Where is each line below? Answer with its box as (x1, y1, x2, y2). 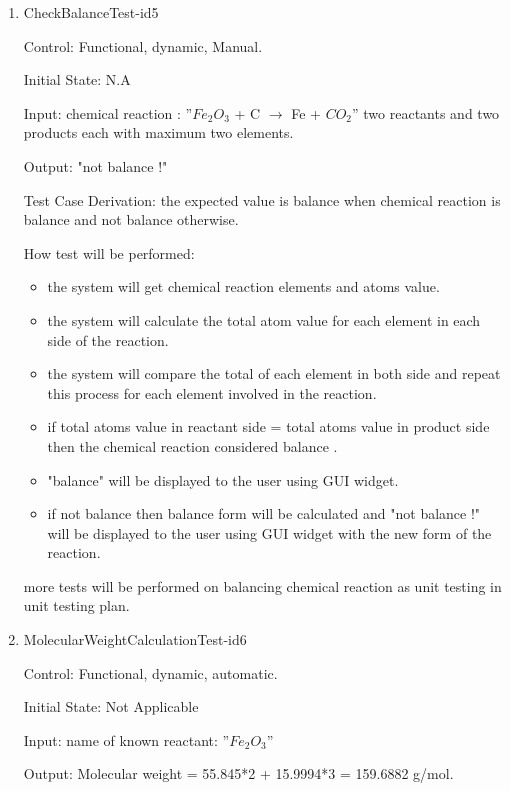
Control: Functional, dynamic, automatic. (23, 662, 278, 683)
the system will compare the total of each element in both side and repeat (47, 363, 501, 384)
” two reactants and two (352, 102, 500, 123)
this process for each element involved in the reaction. (47, 382, 377, 403)
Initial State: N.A (23, 69, 131, 90)
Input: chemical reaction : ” (23, 102, 193, 123)
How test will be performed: (23, 242, 195, 263)
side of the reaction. (47, 329, 169, 350)
